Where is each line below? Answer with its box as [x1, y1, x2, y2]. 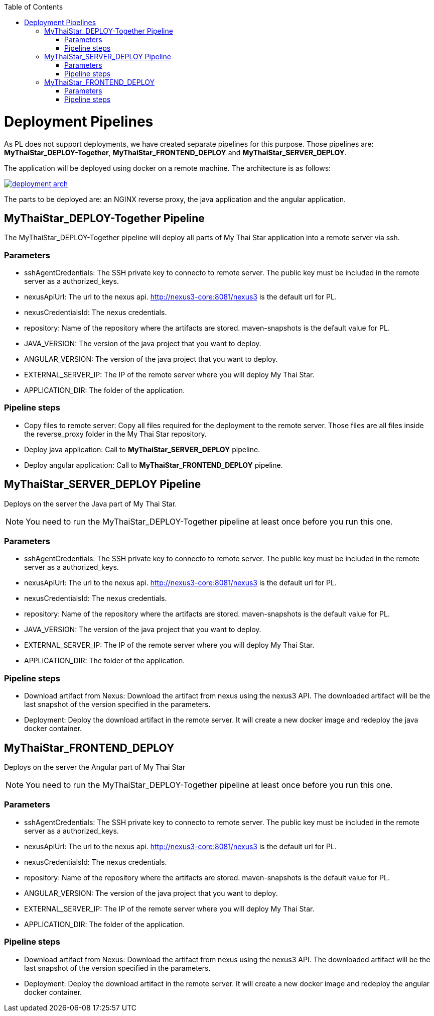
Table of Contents [4, 3, 63, 11]
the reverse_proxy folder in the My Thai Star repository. [24, 429, 207, 438]
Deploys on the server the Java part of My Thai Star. [4, 499, 177, 508]
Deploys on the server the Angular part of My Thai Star [4, 763, 186, 772]
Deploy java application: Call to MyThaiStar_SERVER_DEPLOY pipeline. [24, 445, 260, 454]
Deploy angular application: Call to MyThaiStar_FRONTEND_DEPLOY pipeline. [24, 460, 283, 469]
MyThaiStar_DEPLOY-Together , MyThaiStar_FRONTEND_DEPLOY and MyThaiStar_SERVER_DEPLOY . [4, 148, 347, 157]
